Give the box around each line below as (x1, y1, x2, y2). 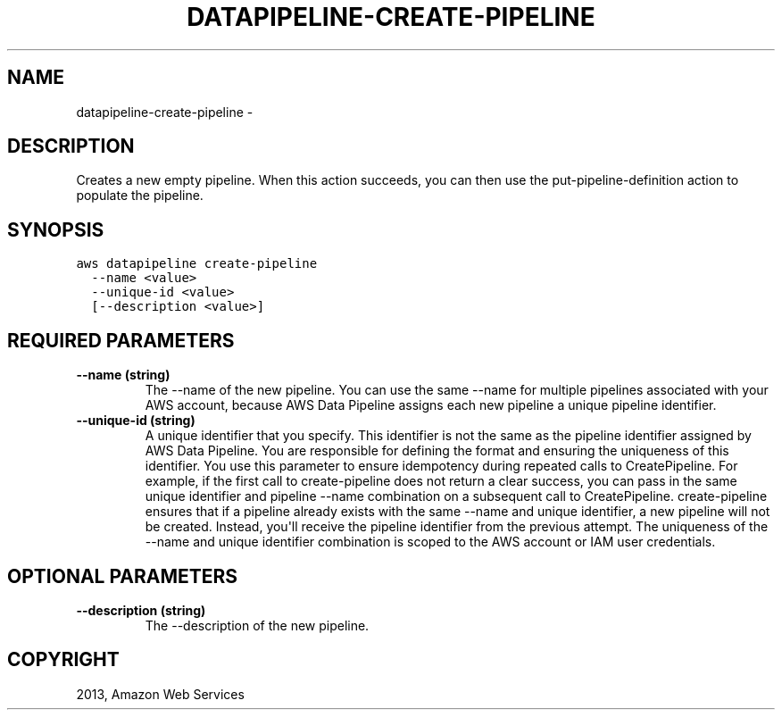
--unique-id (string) (76, 413, 195, 429)
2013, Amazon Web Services (76, 686, 245, 702)
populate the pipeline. (76, 188, 204, 204)
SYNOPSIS (7, 218, 104, 241)
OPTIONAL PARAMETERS (7, 564, 238, 588)
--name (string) (76, 367, 171, 383)
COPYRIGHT (7, 648, 120, 671)
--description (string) (76, 602, 206, 618)
